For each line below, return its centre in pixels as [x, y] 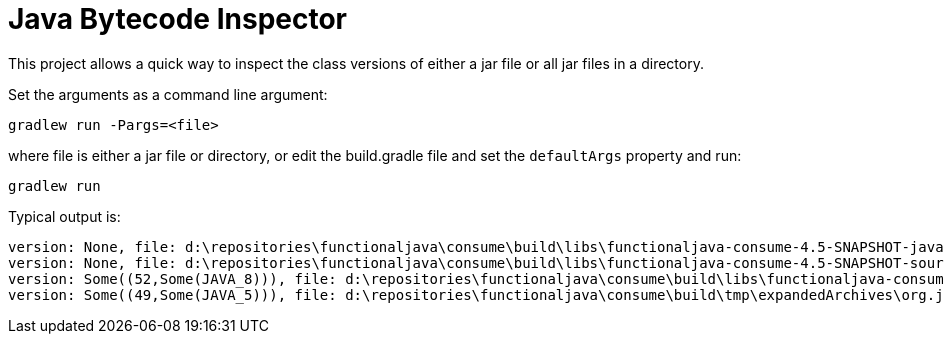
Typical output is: [64, 216]
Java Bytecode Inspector [178, 19]
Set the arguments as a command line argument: [168, 94]
